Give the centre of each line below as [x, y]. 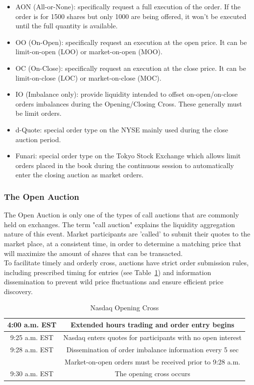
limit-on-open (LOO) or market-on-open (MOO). [89, 52]
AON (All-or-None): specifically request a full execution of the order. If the [128, 6]
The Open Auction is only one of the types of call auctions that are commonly [122, 215]
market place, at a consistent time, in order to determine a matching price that [123, 243]
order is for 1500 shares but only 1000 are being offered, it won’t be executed [131, 16]
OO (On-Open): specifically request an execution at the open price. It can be [131, 42]
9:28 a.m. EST [32, 349]
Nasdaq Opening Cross [125, 308]
